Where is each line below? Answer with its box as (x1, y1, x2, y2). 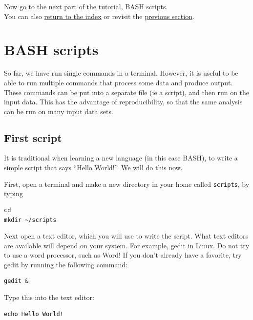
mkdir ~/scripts (4, 216, 57, 223)
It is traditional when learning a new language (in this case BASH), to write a (4, 153, 238, 163)
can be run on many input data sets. (4, 106, 113, 116)
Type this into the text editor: (4, 292, 94, 302)
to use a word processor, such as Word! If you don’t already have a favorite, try (4, 250, 242, 260)
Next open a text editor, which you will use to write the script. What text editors (4, 231, 249, 241)
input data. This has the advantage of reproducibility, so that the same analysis (4, 97, 243, 107)
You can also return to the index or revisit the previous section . (4, 11, 194, 21)
